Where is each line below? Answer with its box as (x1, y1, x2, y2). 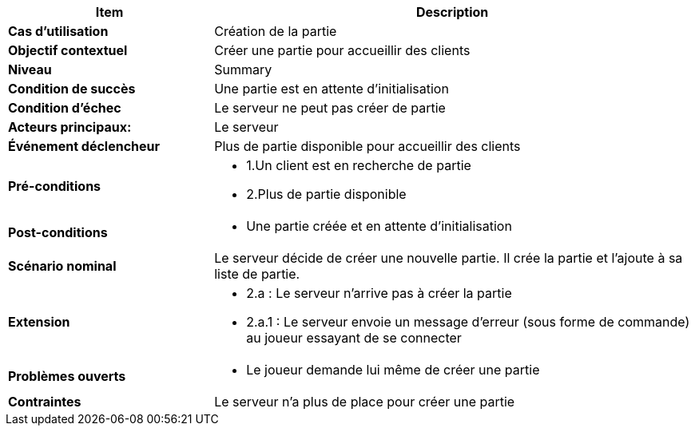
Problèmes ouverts (8, 368, 126, 384)
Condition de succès (8, 81, 136, 97)
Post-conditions (8, 224, 108, 240)
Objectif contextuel (8, 42, 128, 58)
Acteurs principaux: (8, 119, 132, 135)
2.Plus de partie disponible (246, 186, 407, 202)
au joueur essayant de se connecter (246, 330, 462, 346)
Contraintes (8, 394, 81, 410)
